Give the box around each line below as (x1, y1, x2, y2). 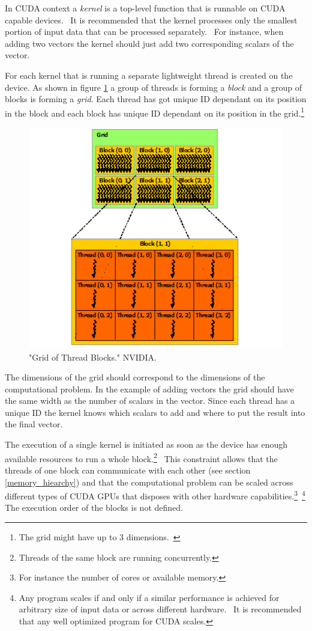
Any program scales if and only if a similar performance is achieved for (19, 591, 280, 603)
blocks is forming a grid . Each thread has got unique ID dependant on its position (5, 93, 307, 105)
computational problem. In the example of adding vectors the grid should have (5, 382, 294, 395)
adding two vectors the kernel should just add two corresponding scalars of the (5, 37, 294, 49)
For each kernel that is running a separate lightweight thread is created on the (5, 69, 293, 81)
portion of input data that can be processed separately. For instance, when (5, 25, 284, 38)
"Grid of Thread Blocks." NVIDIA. (29, 350, 157, 363)
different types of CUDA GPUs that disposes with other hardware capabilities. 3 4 (5, 488, 305, 502)
